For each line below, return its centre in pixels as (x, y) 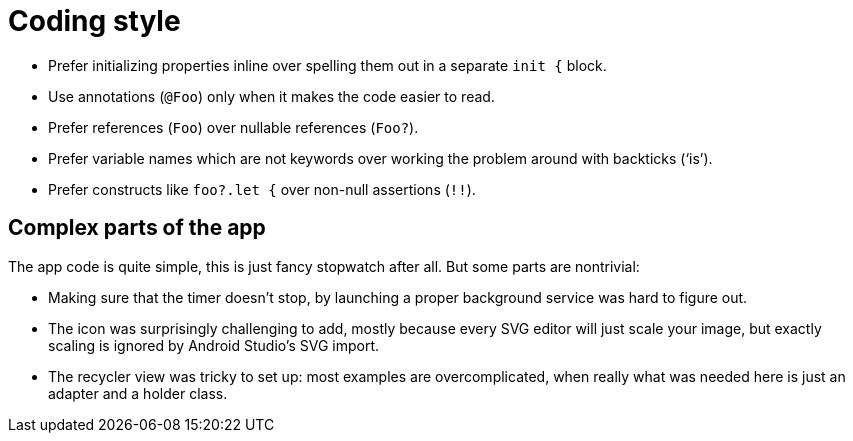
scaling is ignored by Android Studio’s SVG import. (214, 345)
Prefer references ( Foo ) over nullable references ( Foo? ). (233, 127)
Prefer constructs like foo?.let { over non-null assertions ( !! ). (262, 189)
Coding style (94, 21)
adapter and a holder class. (138, 393)
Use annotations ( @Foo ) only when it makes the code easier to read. (271, 96)
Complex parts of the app (137, 228)
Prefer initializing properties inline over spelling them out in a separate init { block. (327, 65)
